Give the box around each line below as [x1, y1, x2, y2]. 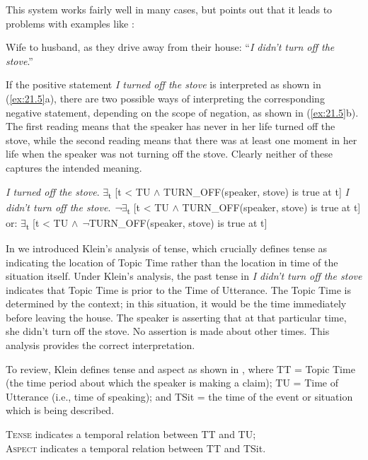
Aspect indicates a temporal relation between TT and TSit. [6, 440, 266, 455]
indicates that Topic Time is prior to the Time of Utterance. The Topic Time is [6, 282, 351, 297]
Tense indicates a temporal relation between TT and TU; [6, 427, 256, 442]
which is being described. [6, 403, 115, 418]
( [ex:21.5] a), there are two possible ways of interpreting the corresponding [6, 90, 325, 105]
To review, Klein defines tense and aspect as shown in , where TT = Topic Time [6, 361, 355, 376]
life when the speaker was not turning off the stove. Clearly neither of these [6, 146, 333, 161]
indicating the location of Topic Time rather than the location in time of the [6, 254, 338, 269]
